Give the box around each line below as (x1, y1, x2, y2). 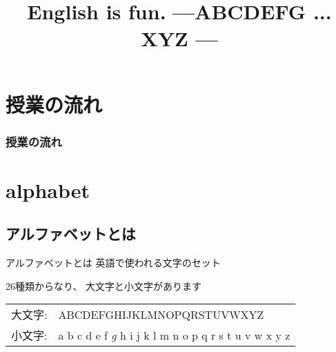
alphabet (6, 175, 90, 204)
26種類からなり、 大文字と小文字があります (6, 278, 202, 293)
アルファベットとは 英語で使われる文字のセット (6, 255, 221, 270)
